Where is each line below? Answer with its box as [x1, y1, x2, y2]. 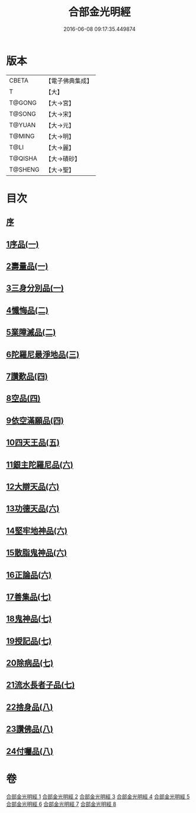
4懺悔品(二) [6, 305, 49, 315]
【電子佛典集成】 [45, 77, 93, 85]
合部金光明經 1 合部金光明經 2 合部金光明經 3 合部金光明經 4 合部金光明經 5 [6, 793, 190, 800]
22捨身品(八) [6, 702, 53, 712]
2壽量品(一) [6, 261, 49, 271]
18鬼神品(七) [6, 614, 52, 624]
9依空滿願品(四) [6, 415, 64, 425]
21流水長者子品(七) [6, 680, 75, 690]
